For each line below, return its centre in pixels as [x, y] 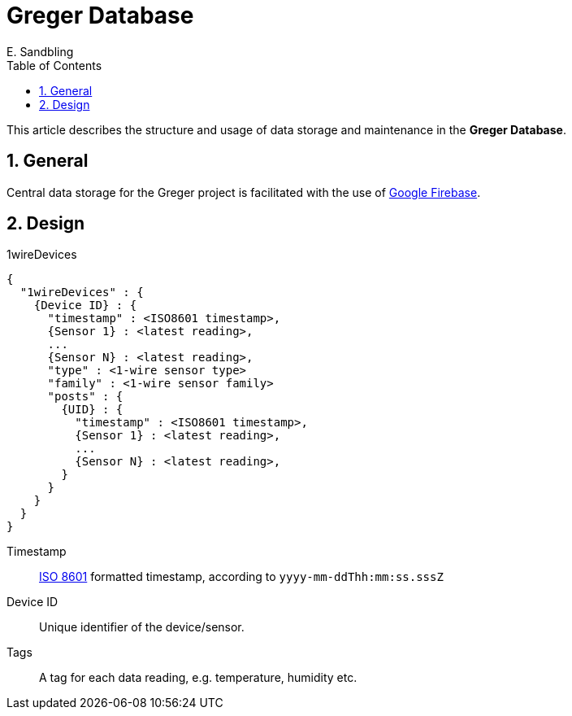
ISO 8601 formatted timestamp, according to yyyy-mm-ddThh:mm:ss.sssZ [241, 577]
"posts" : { [85, 397]
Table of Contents [54, 65]
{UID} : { [92, 410]
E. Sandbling [40, 51]
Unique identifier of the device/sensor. [142, 627]
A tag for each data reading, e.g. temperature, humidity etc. [198, 678]
